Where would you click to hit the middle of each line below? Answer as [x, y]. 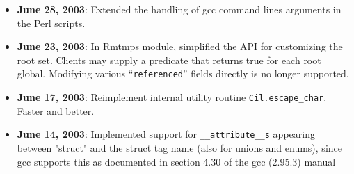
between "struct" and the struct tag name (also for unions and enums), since [179, 147]
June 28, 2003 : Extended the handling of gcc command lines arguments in [179, 9]
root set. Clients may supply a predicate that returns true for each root [169, 60]
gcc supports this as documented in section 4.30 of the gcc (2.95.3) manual [176, 161]
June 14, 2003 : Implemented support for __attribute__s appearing [166, 134]
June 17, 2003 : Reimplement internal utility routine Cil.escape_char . [172, 97]
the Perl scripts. [51, 23]
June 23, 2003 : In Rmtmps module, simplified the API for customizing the [180, 46]
